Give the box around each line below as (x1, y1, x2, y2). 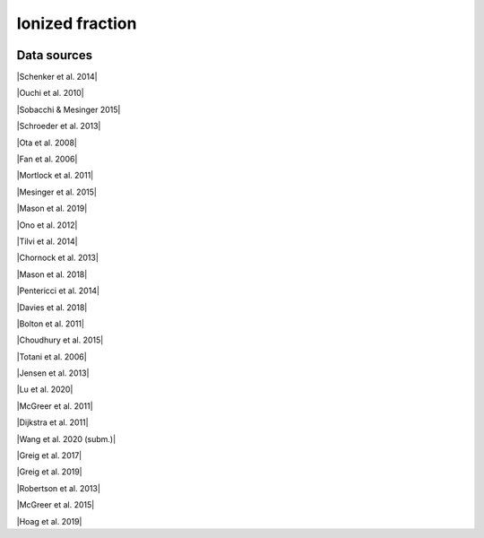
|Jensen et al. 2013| (16, 368, 90, 378)
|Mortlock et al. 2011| (16, 170, 94, 181)
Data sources (16, 48, 93, 63)
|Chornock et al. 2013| (16, 252, 99, 264)
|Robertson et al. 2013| (16, 482, 100, 493)
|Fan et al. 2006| (16, 153, 78, 165)
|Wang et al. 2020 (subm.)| (16, 433, 117, 444)
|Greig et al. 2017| (16, 450, 82, 461)
